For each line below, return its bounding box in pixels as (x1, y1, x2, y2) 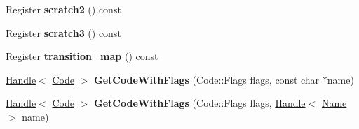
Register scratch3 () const (6, 25, 121, 40)
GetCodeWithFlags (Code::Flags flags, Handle (94, 96, 306, 110)
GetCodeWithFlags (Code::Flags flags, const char (94, 72, 320, 86)
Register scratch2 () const (6, 2, 121, 16)
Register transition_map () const (6, 49, 158, 63)
